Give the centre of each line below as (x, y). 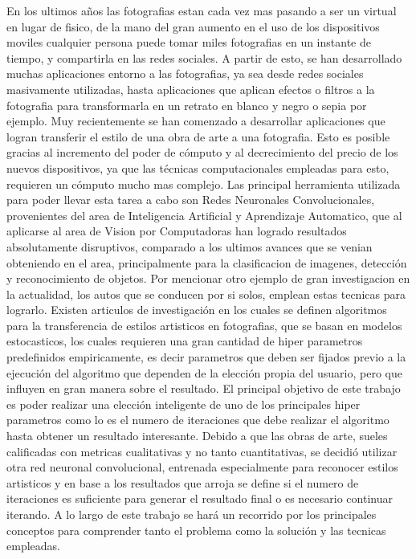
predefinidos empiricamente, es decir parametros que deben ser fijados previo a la (206, 357)
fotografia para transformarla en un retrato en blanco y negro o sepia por (187, 105)
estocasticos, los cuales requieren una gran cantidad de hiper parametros (185, 341)
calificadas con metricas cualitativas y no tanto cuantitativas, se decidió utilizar (202, 451)
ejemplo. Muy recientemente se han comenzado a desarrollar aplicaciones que (196, 121)
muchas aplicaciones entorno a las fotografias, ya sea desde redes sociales (185, 73)
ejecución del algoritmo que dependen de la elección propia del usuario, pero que (204, 372)
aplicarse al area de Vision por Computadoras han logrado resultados (177, 231)
